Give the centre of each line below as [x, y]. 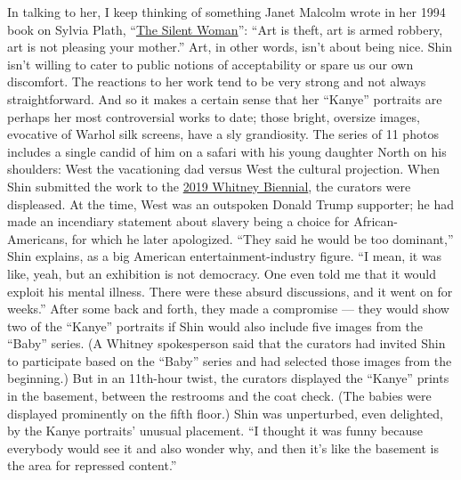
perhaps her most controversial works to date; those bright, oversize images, [214, 116]
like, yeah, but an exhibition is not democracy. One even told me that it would [222, 273]
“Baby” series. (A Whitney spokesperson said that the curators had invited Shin [226, 343]
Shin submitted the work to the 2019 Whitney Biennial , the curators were [209, 186]
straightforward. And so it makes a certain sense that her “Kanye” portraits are [225, 98]
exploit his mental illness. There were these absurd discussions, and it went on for [230, 291]
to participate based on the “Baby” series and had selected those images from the [230, 360]
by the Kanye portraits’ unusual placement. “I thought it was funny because [215, 431]
